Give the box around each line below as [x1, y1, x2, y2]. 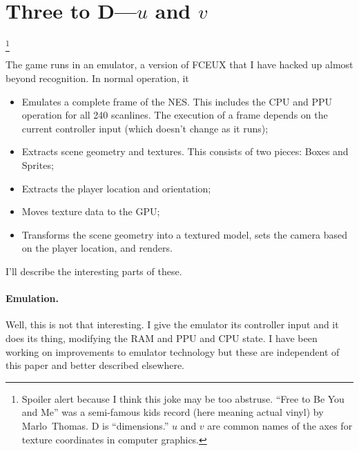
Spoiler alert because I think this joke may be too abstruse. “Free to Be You [21, 391, 345, 405]
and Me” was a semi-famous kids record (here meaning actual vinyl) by [21, 405, 324, 419]
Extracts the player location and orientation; [21, 181, 211, 195]
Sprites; [21, 158, 54, 172]
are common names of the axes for [207, 418, 353, 432]
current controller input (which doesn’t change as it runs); [21, 121, 269, 135]
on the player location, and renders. [21, 241, 173, 255]
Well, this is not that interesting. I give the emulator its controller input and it [6, 317, 339, 332]
